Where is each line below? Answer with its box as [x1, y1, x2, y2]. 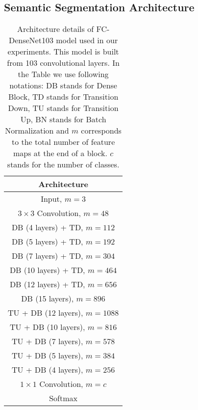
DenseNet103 [8, 34, 53, 46]
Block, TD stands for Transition [8, 91, 119, 103]
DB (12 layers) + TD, [9, 278, 85, 290]
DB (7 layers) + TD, [11, 250, 83, 262]
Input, [41, 193, 62, 205]
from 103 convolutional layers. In [7, 57, 120, 69]
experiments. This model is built [7, 46, 119, 57]
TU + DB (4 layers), [12, 364, 83, 376]
